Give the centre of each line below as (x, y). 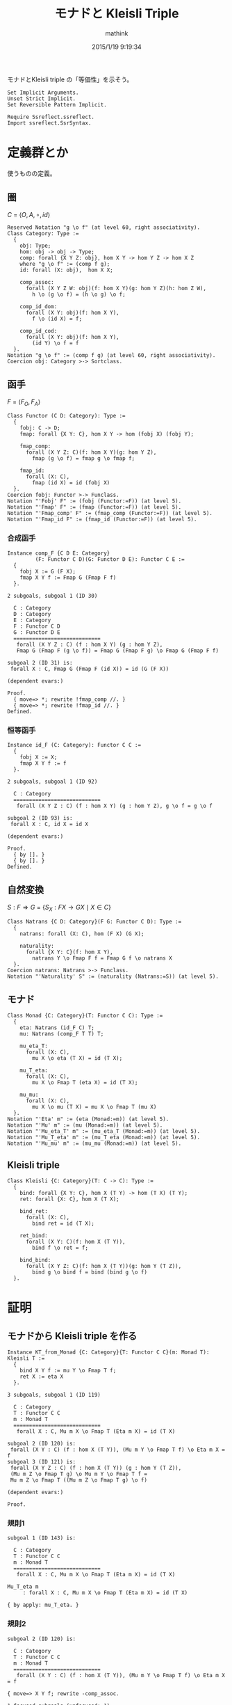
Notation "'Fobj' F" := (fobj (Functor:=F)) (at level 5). (94, 501)
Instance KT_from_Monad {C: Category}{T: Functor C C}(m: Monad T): (108, 1353)
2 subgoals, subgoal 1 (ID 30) (52, 596)
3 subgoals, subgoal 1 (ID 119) (54, 1395)
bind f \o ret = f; (60, 1248)
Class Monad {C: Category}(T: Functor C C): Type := (85, 1016)
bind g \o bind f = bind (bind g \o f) (90, 1272)
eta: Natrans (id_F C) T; (57, 1028)
